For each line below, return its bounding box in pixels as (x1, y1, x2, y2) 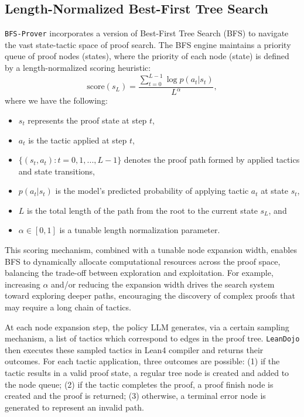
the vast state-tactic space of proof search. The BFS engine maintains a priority (5, 38, 291, 50)
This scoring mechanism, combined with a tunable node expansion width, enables (5, 244, 297, 256)
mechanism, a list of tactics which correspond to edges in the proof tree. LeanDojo (5, 332, 300, 344)
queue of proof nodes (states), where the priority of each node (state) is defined (5, 50, 289, 62)
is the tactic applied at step (28, 134, 127, 146)
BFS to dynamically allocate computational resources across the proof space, (5, 255, 281, 267)
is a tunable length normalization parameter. (59, 224, 220, 236)
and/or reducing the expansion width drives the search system (51, 278, 275, 290)
